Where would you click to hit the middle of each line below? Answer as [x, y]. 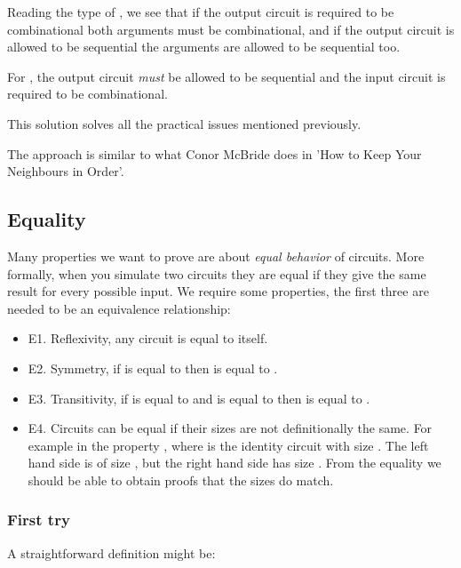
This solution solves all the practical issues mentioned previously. [184, 123]
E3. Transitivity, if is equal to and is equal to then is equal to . [199, 398]
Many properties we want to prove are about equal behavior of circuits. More [216, 256]
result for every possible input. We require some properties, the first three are [218, 291]
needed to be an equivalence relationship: [119, 308]
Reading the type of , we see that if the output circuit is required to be [201, 12]
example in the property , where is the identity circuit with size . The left [228, 445]
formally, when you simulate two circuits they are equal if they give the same [217, 273]
